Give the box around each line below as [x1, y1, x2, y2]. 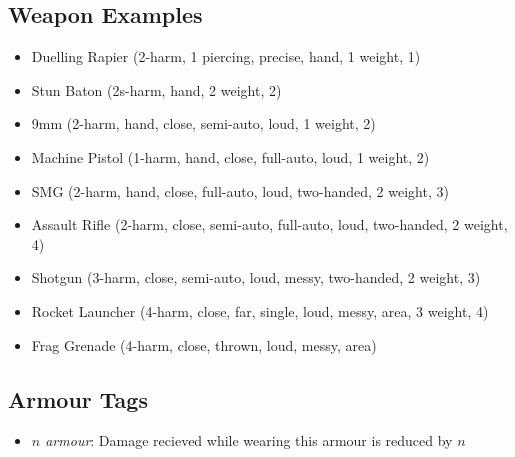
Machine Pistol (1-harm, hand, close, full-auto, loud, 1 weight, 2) [31, 146, 430, 167]
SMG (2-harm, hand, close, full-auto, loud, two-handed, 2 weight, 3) [31, 180, 449, 201]
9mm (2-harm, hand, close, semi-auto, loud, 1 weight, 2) [31, 113, 376, 134]
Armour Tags [8, 383, 148, 414]
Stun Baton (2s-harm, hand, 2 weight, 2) [31, 79, 282, 100]
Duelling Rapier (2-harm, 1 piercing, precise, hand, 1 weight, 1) [31, 46, 421, 67]
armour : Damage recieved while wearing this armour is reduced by [45, 430, 453, 451]
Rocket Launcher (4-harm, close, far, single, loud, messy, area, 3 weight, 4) [31, 300, 489, 321]
